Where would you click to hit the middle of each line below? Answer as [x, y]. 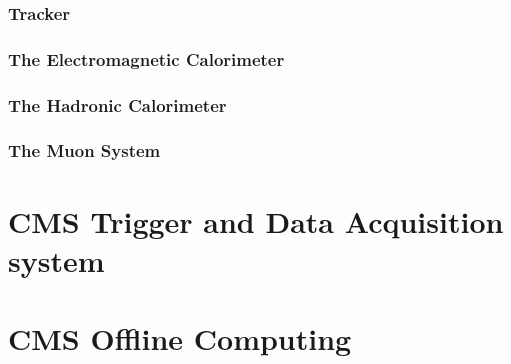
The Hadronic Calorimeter [117, 104]
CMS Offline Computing [180, 338]
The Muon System [84, 150]
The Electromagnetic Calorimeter [146, 58]
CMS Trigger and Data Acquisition [256, 220]
